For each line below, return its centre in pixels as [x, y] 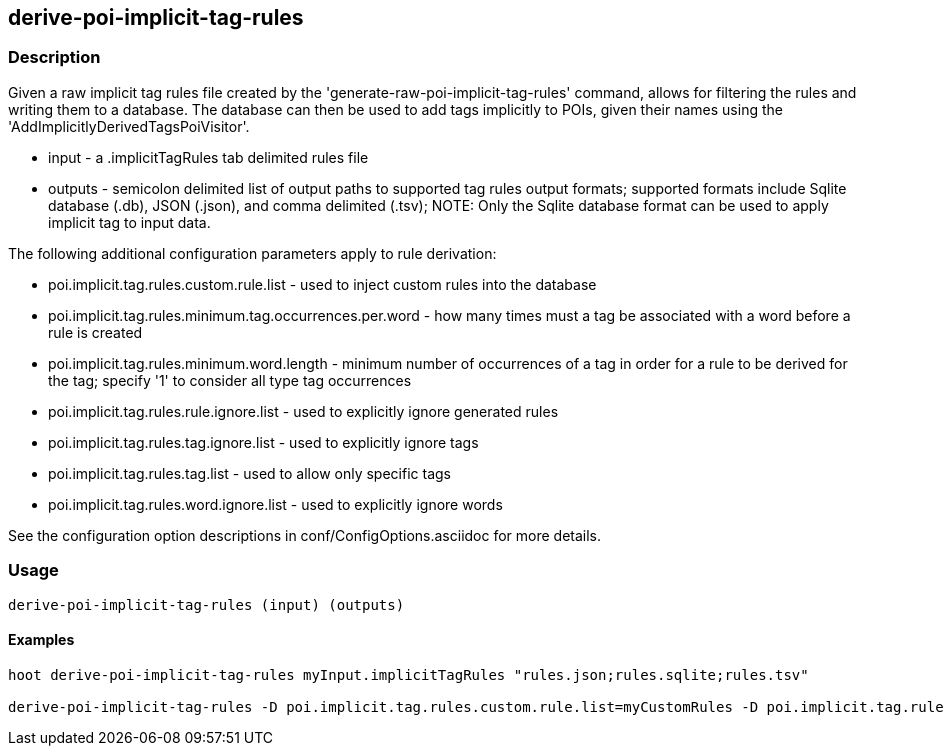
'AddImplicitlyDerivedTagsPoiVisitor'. [129, 126]
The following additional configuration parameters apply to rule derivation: [252, 253]
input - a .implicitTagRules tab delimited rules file [208, 157]
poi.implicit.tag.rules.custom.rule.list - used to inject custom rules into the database [322, 284]
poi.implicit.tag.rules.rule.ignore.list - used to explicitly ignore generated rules [303, 411]
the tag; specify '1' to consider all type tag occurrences [230, 380]
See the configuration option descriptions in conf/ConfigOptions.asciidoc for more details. [305, 535]
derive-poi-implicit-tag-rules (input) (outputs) [206, 604]
